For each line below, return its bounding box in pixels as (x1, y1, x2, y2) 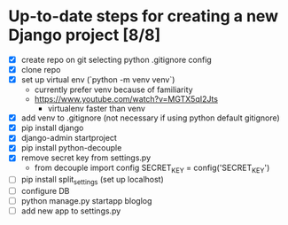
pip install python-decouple (20, 143, 122, 153)
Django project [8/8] (8, 25, 161, 45)
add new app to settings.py (20, 206, 121, 216)
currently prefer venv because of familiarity (34, 84, 193, 95)
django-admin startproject (20, 133, 117, 144)
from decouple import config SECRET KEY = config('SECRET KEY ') (34, 162, 270, 175)
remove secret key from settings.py (20, 152, 152, 163)
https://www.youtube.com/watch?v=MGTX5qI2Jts (34, 94, 219, 105)
